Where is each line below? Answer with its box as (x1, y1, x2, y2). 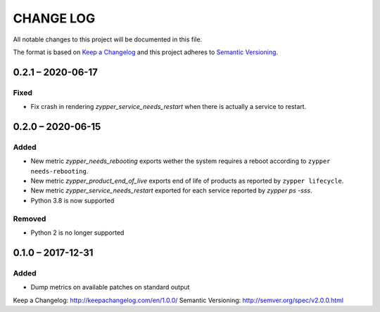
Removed (13, 214, 46, 223)
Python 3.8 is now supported (30, 196, 115, 204)
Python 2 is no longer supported (30, 228, 125, 237)
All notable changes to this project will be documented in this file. (13, 35, 203, 44)
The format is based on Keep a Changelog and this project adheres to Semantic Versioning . (13, 48, 278, 56)
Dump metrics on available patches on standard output (30, 283, 190, 292)
